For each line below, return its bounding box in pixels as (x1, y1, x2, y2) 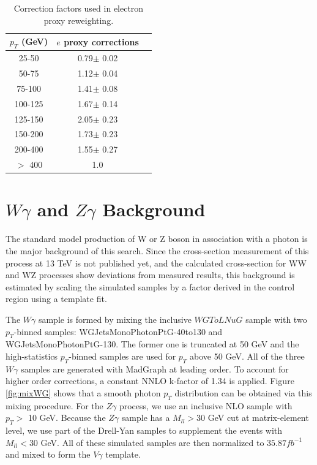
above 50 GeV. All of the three (190, 349, 305, 362)
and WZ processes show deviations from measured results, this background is (6, 268, 295, 281)
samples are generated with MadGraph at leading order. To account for (21, 362, 289, 375)
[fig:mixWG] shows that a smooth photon (6, 386, 161, 399)
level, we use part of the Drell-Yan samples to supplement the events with (6, 424, 283, 437)
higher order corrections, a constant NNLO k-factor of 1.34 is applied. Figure (6, 374, 294, 387)
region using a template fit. (6, 292, 107, 305)
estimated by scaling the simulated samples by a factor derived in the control (6, 280, 295, 293)
